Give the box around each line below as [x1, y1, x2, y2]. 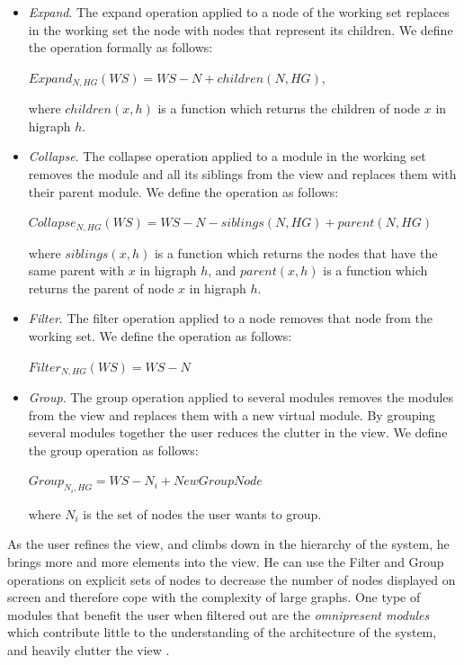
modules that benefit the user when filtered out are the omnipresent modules [7, 605, 430, 624]
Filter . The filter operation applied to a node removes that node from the [28, 309, 433, 328]
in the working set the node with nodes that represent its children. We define [28, 20, 453, 39]
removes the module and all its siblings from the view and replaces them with [28, 165, 457, 184]
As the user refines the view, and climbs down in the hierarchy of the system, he [7, 535, 450, 553]
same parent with [28, 261, 125, 280]
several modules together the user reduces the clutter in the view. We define [28, 423, 448, 442]
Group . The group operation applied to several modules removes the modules [28, 388, 454, 407]
